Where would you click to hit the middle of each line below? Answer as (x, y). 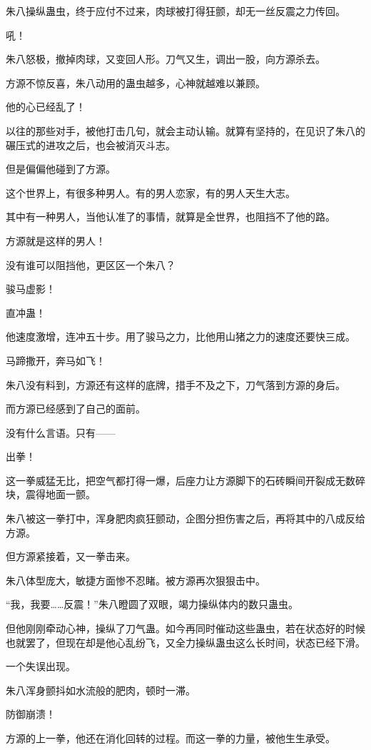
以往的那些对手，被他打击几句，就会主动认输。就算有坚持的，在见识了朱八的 (185, 130)
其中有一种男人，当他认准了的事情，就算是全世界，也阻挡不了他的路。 (171, 217)
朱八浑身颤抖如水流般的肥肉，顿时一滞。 (101, 690)
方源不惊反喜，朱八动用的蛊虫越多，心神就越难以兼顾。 (136, 82)
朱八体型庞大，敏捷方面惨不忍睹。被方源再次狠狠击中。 (136, 580)
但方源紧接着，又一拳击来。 (71, 556)
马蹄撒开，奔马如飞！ (56, 360)
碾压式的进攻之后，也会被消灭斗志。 (91, 145)
